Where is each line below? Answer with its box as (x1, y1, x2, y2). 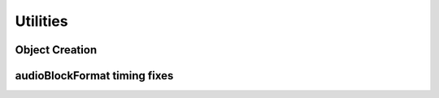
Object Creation (15, 43, 98, 57)
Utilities (15, 12, 68, 30)
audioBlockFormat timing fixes (15, 69, 174, 83)
